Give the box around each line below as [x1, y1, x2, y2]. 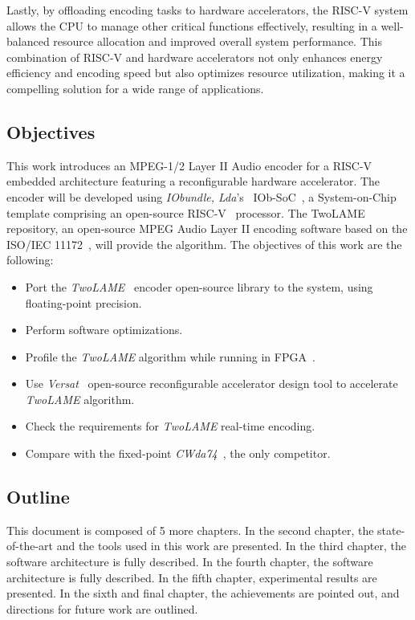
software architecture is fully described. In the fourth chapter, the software [6, 553, 373, 570]
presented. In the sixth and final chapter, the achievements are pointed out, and [6, 585, 400, 602]
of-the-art [6, 537, 53, 554]
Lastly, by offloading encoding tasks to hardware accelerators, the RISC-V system [6, 2, 409, 18]
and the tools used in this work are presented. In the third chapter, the [56, 537, 406, 554]
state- [377, 521, 405, 538]
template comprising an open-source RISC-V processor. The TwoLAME [6, 204, 365, 221]
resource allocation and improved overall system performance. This [53, 33, 382, 50]
